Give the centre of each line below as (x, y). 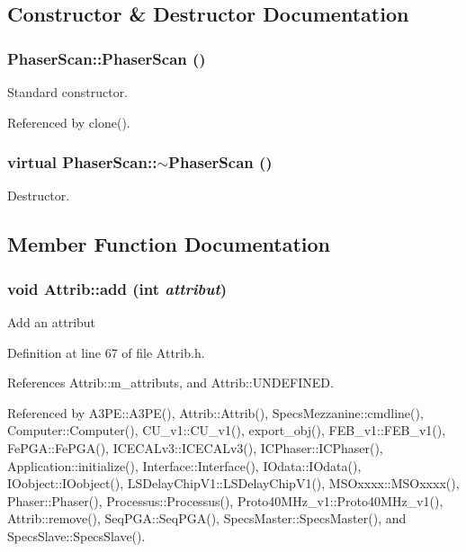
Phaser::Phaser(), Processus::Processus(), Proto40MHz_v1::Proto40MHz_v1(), (225, 500)
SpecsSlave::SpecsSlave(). (76, 535)
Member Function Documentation (169, 244)
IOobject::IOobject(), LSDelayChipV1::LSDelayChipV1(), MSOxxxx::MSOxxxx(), (233, 483)
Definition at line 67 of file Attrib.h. (106, 352)
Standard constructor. (68, 92)
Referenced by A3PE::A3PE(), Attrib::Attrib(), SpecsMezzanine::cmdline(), (215, 412)
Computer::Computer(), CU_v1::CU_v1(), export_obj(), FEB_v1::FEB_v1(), (227, 430)
